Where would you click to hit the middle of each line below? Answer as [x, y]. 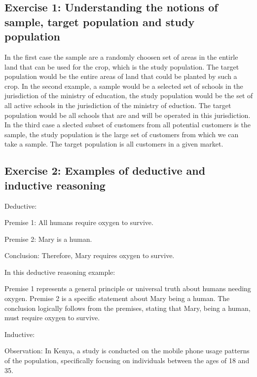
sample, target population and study [100, 21]
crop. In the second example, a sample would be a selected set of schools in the [124, 86]
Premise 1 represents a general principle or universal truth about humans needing [128, 288]
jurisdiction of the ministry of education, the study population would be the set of [129, 95]
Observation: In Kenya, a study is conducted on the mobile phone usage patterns [127, 351]
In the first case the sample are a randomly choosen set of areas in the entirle [121, 57]
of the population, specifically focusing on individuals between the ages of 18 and [127, 360]
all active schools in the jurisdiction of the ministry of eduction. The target [118, 105]
